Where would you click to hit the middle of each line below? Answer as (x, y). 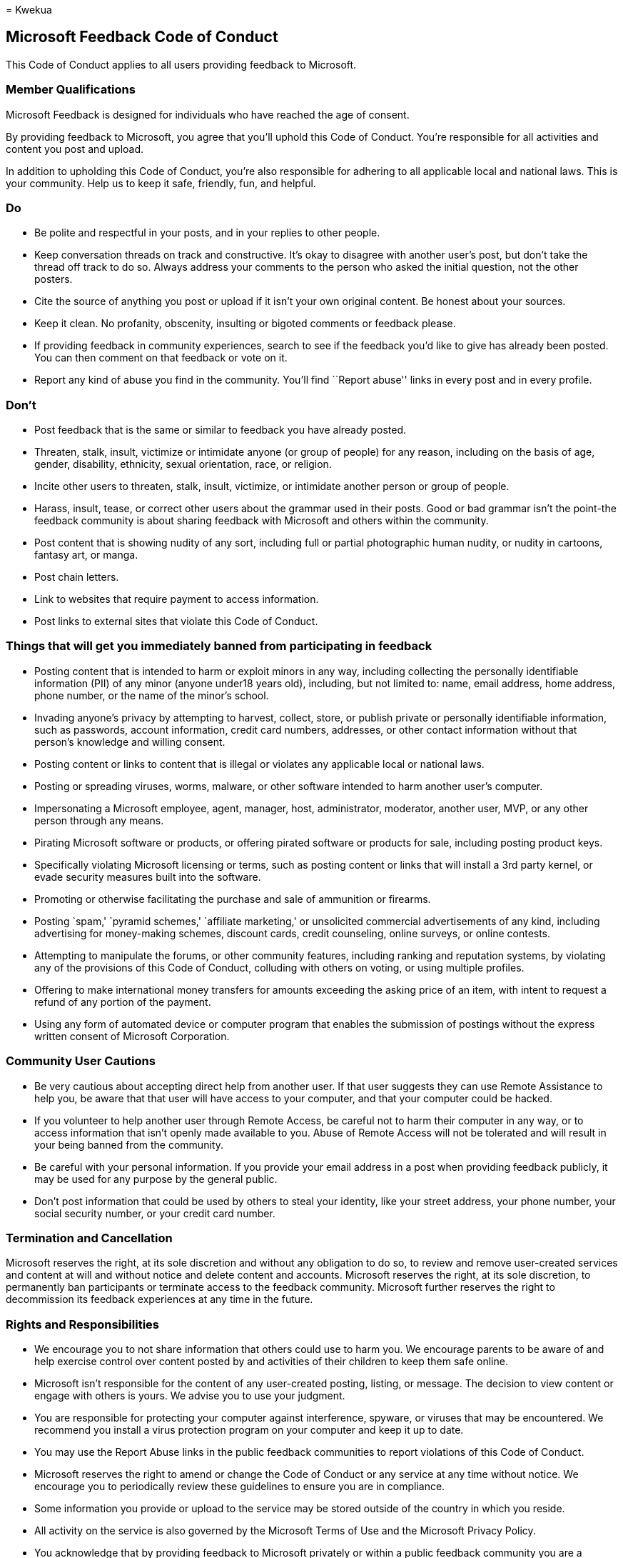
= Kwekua (29, 10)
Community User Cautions (81, 1061)
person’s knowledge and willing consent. (130, 741)
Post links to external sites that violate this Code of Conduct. (176, 621)
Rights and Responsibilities (82, 1324)
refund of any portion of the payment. (123, 1002)
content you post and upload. (75, 149)
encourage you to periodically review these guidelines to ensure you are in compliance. (240, 1487)
